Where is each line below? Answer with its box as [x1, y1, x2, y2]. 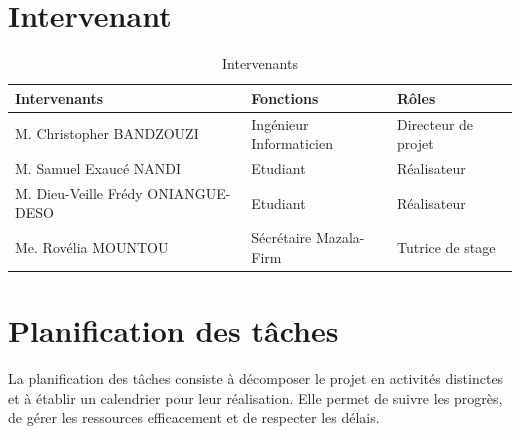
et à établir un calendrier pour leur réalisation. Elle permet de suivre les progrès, [8, 387, 503, 408]
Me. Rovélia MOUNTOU [15, 237, 169, 258]
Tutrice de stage [396, 237, 496, 258]
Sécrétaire [251, 227, 312, 248]
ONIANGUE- [147, 182, 231, 203]
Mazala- [315, 227, 365, 248]
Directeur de [396, 113, 474, 134]
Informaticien [251, 133, 334, 154]
